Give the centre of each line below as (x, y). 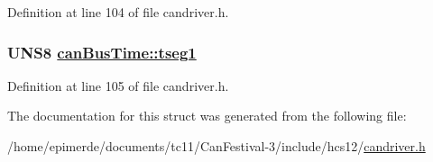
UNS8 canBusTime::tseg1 (102, 52)
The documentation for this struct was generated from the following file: (207, 116)
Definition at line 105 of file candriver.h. (118, 85)
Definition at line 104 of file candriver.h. (118, 12)
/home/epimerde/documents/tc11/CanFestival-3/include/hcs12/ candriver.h (216, 146)
